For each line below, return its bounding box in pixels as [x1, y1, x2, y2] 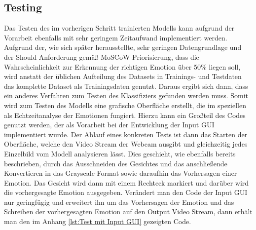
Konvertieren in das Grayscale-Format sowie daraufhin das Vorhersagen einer [4, 168, 237, 178]
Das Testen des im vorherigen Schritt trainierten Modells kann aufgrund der [4, 23, 235, 33]
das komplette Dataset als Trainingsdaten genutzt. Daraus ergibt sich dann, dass [4, 80, 248, 91]
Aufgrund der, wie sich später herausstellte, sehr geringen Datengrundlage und [4, 42, 242, 52]
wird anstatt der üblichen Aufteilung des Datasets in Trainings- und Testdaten [4, 71, 242, 81]
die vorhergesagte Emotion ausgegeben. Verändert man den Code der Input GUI [4, 187, 248, 197]
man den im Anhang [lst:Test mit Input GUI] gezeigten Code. [4, 216, 191, 227]
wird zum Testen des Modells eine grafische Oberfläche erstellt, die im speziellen [4, 100, 246, 110]
